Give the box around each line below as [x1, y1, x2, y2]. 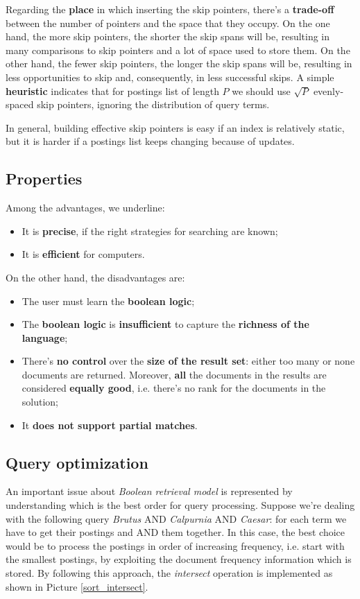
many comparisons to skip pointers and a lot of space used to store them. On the [6, 42, 350, 57]
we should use [232, 83, 291, 98]
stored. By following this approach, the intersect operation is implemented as [6, 566, 333, 580]
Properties [6, 168, 83, 189]
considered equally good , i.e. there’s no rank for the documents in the [22, 381, 326, 395]
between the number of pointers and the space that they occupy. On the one [6, 15, 330, 30]
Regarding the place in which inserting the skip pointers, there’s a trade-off [6, 2, 334, 16]
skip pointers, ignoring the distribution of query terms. [37, 97, 270, 112]
